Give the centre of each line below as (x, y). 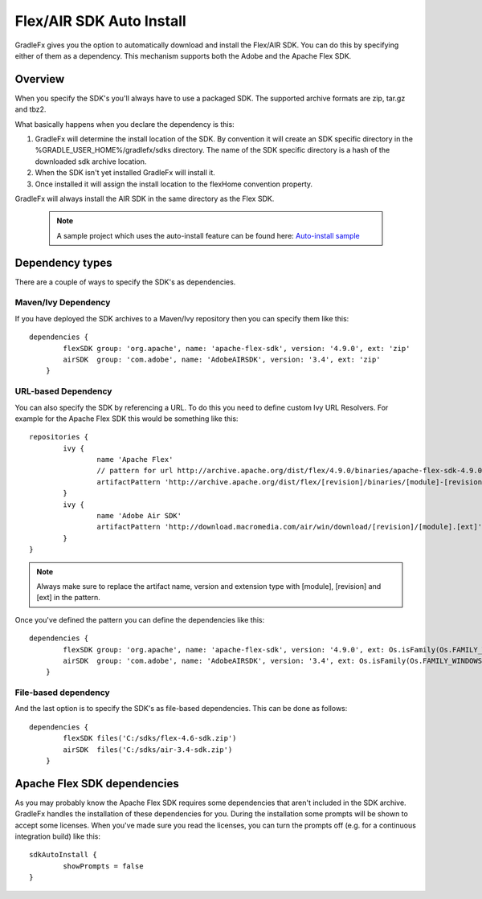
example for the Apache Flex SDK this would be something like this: (127, 419)
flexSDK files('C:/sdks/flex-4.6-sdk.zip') (150, 738)
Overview (40, 79)
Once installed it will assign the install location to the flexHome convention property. (174, 184)
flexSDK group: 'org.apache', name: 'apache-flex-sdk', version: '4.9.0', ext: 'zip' (237, 348)
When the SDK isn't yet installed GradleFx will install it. (125, 173)
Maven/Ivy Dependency (63, 303)
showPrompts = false (103, 866)
